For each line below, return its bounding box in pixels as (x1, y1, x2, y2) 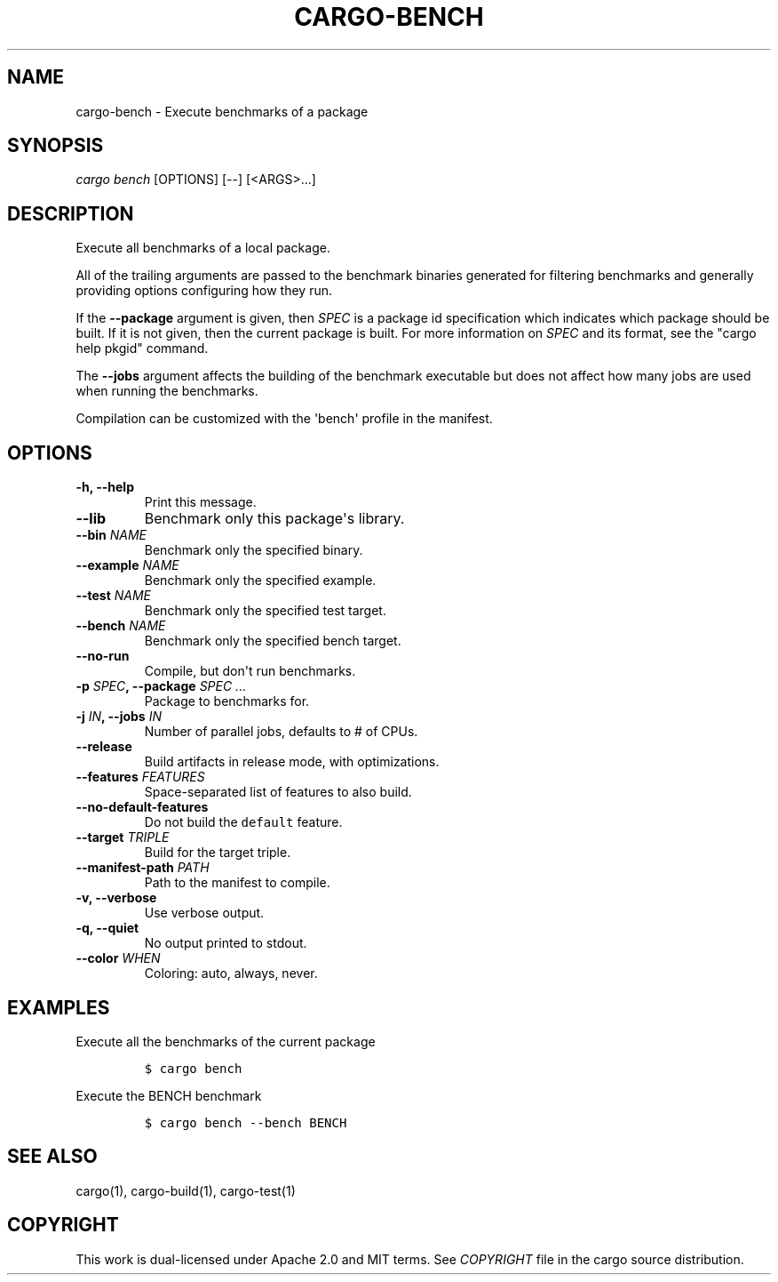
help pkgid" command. (75, 341, 209, 357)
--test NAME (75, 588, 152, 604)
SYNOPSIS (7, 134, 104, 157)
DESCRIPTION (7, 202, 134, 225)
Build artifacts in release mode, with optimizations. (144, 754, 440, 770)
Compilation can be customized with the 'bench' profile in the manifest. (75, 411, 493, 427)
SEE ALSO (7, 1145, 98, 1168)
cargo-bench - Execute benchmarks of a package (75, 103, 369, 119)
